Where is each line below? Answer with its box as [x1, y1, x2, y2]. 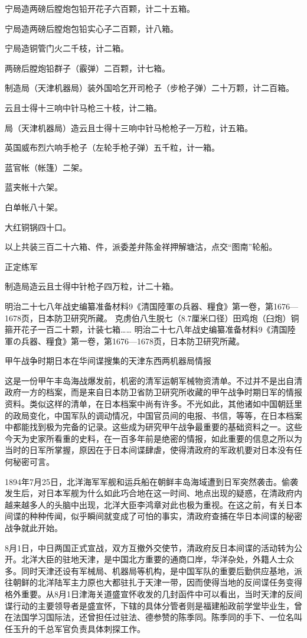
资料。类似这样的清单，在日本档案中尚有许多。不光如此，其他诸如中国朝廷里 [5, 398, 302, 410]
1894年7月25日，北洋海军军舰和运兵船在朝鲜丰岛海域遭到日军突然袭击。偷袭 [5, 475, 298, 487]
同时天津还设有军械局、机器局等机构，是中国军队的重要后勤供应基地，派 [21, 564, 302, 577]
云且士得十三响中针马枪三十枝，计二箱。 [5, 101, 162, 113]
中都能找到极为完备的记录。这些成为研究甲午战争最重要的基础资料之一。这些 [5, 421, 302, 433]
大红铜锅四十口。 [5, 220, 71, 233]
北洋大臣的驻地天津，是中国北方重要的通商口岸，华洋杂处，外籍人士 [21, 553, 286, 565]
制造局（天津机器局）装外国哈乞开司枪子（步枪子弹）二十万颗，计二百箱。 [5, 82, 294, 94]
